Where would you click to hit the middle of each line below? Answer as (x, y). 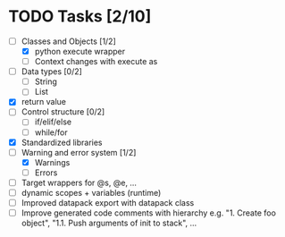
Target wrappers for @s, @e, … (79, 182)
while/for (51, 132)
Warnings (52, 162)
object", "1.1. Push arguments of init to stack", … (109, 223)
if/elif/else (53, 122)
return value (44, 102)
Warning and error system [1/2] (79, 152)
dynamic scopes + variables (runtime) (91, 192)
